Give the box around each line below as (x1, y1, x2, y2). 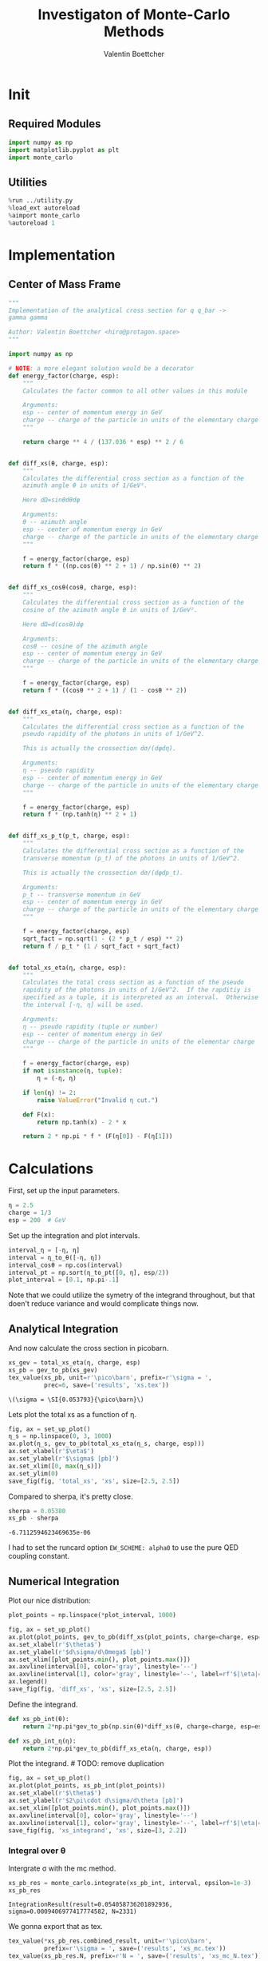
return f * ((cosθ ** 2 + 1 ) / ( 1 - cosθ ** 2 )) (22, 686, 187, 694)
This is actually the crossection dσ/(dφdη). (22, 745, 177, 753)
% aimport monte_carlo (8, 211, 81, 219)
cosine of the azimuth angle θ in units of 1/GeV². (22, 605, 198, 613)
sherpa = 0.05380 (8, 1507, 66, 1515)
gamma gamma (8, 314, 48, 322)
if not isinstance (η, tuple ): (22, 1067, 124, 1075)
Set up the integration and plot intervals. (8, 1230, 140, 1240)
